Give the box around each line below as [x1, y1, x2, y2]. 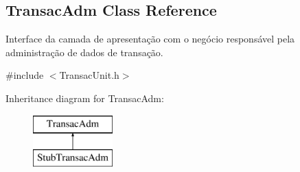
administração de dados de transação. [5, 45, 163, 59]
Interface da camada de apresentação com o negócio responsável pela [5, 32, 295, 46]
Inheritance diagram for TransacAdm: [5, 90, 164, 105]
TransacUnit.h [59, 68, 119, 82]
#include [5, 68, 44, 82]
